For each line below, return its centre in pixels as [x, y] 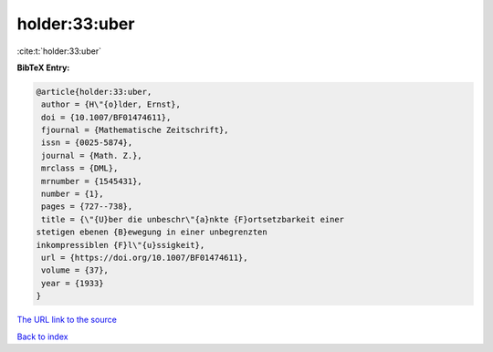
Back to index [42, 336]
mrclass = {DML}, [80, 168]
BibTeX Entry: [43, 67]
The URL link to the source [67, 320]
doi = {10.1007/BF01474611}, [106, 117]
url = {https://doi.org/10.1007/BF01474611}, [145, 258]
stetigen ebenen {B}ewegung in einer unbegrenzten [152, 232]
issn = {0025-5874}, [87, 143]
